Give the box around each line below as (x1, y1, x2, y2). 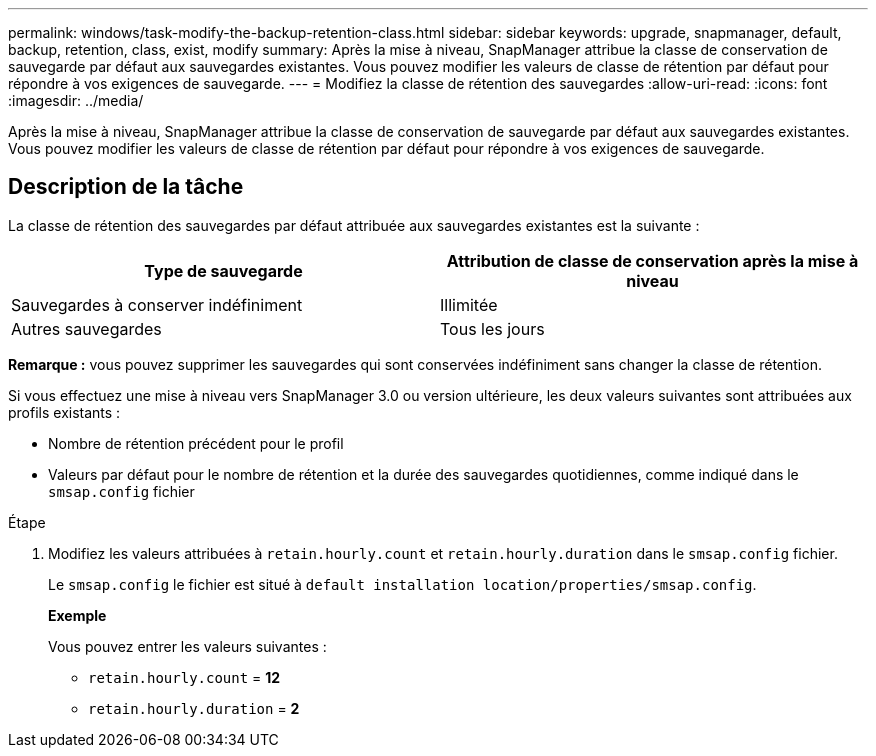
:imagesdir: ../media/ (8, 92, 144, 109)
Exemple (48, 606, 107, 624)
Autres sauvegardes (11, 318, 162, 339)
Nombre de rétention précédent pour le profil (48, 434, 344, 452)
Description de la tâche (8, 174, 244, 200)
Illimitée (440, 294, 498, 315)
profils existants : (8, 403, 121, 421)
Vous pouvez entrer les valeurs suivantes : (48, 637, 327, 655)
